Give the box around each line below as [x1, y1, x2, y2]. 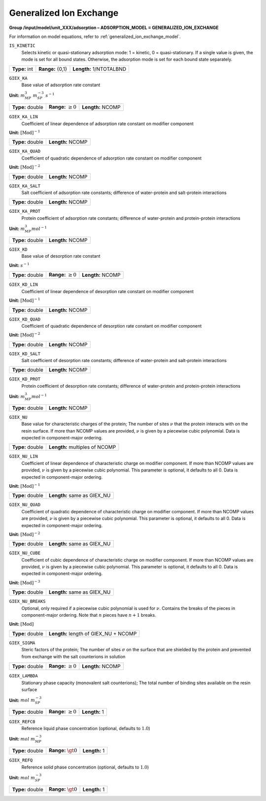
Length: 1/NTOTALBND [72, 66, 127, 72]
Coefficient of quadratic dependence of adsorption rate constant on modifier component [21, 155, 202, 161]
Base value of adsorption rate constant [21, 82, 100, 88]
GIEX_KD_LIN [9, 282, 38, 288]
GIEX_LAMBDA [9, 673, 38, 679]
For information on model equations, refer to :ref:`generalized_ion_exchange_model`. [9, 33, 181, 39]
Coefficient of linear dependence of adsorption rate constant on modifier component [21, 121, 194, 127]
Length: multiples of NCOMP [48, 444, 116, 451]
